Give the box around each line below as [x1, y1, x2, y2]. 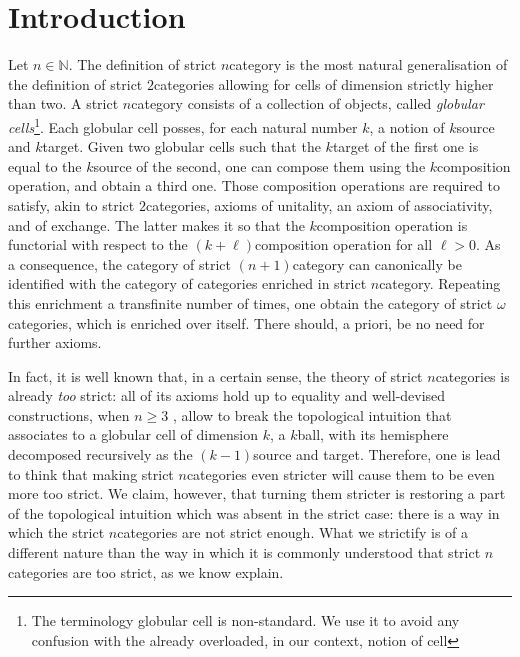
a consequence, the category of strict [8, 253, 232, 274]
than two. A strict [8, 93, 119, 114]
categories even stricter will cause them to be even [186, 463, 495, 484]
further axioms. [8, 332, 102, 353]
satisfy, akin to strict [8, 194, 135, 215]
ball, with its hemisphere [297, 424, 449, 445]
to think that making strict [8, 463, 174, 484]
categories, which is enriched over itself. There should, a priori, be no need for [8, 312, 485, 333]
